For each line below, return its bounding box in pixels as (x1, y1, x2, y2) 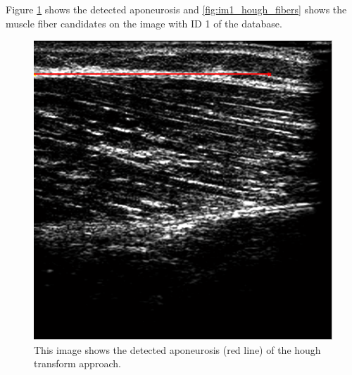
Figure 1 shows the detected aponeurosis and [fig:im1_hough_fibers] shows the (6, 2, 347, 16)
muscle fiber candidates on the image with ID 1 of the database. (6, 15, 282, 30)
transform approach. (34, 356, 121, 371)
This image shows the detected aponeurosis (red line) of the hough (34, 342, 321, 357)
